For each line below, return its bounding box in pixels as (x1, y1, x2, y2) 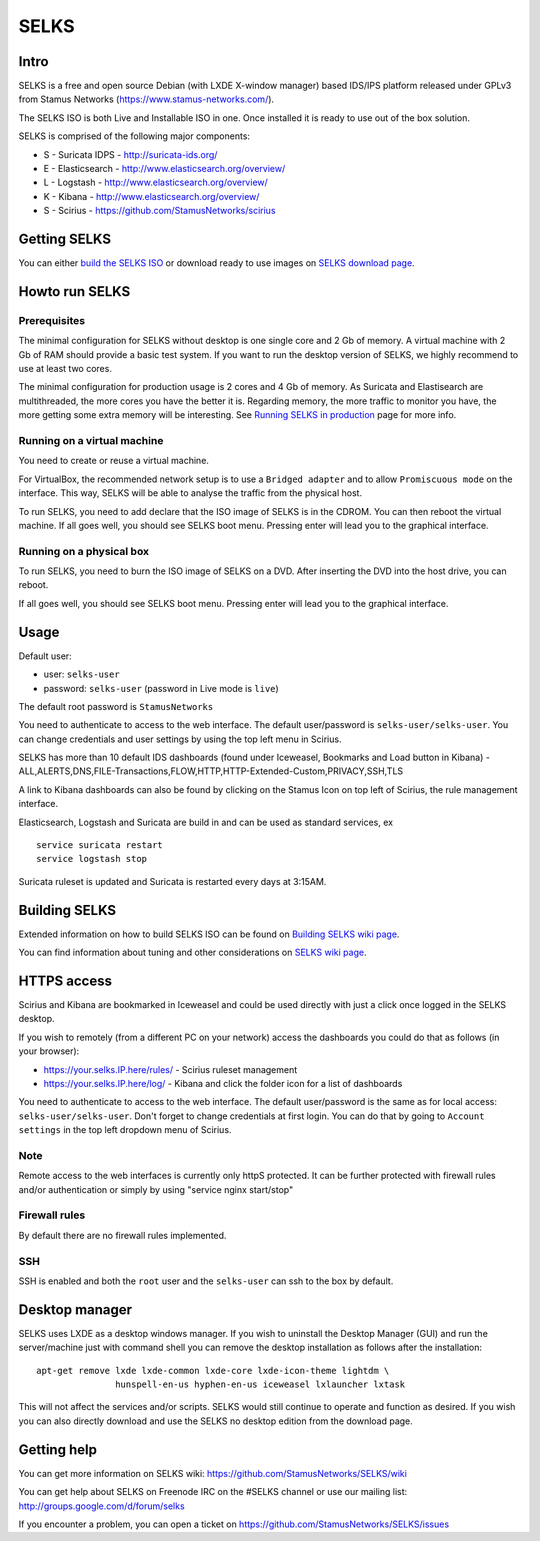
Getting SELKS (18, 231, 112, 247)
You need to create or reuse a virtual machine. (18, 455, 210, 467)
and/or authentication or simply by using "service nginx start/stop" (18, 1183, 294, 1195)
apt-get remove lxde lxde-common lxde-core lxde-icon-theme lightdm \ (36, 1365, 390, 1376)
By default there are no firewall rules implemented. (18, 1229, 227, 1241)
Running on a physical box (18, 544, 150, 558)
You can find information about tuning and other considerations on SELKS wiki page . (18, 946, 367, 959)
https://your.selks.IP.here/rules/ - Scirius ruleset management (43, 1063, 298, 1075)
